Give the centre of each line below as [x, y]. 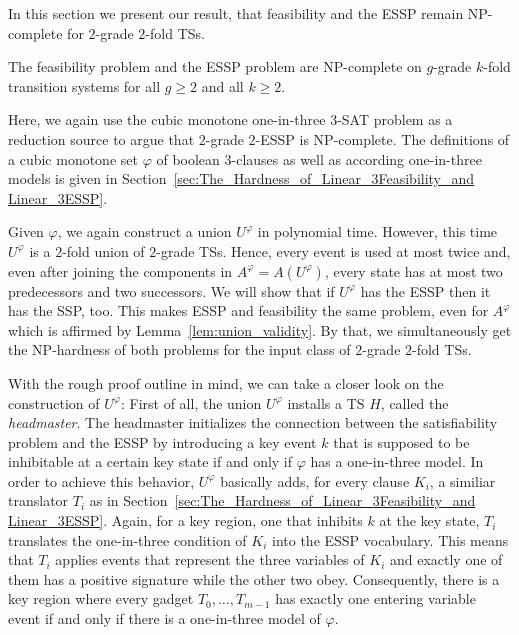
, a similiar [462, 480]
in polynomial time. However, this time [377, 231]
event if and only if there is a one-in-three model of [164, 618]
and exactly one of [446, 559]
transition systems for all [84, 85]
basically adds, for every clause [315, 480]
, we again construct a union [144, 231]
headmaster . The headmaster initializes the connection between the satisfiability [253, 422]
